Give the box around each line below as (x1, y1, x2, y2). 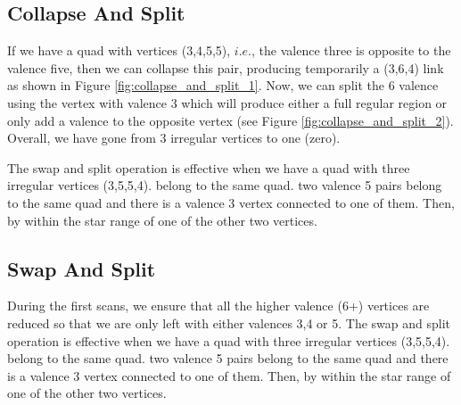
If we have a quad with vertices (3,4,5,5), (7, 41, 231, 60)
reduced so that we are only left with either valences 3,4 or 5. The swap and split (7, 313, 451, 332)
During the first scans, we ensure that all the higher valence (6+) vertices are (7, 296, 430, 315)
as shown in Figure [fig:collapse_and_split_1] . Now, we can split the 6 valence (7, 76, 439, 95)
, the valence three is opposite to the (251, 41, 451, 60)
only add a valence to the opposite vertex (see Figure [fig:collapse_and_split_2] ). (7, 111, 454, 129)
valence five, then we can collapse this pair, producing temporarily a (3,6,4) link (7, 58, 444, 77)
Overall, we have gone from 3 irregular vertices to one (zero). (7, 128, 341, 147)
